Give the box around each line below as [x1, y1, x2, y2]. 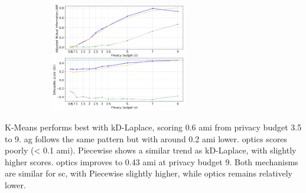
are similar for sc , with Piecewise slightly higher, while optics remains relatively [5, 167, 293, 179]
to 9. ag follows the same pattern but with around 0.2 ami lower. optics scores [5, 132, 288, 145]
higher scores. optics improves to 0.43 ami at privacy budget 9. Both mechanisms [5, 155, 298, 168]
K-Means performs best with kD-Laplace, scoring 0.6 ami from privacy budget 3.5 [5, 121, 302, 133]
